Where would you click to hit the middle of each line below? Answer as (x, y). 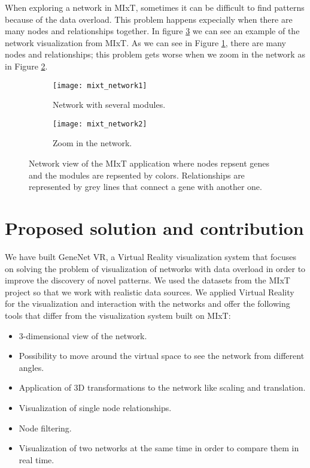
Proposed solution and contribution (154, 228)
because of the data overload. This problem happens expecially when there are (149, 19)
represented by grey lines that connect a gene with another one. (145, 187)
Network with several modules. (109, 105)
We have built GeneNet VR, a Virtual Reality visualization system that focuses (151, 256)
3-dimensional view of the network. (83, 335)
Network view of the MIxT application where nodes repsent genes (149, 163)
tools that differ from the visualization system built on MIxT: (118, 315)
